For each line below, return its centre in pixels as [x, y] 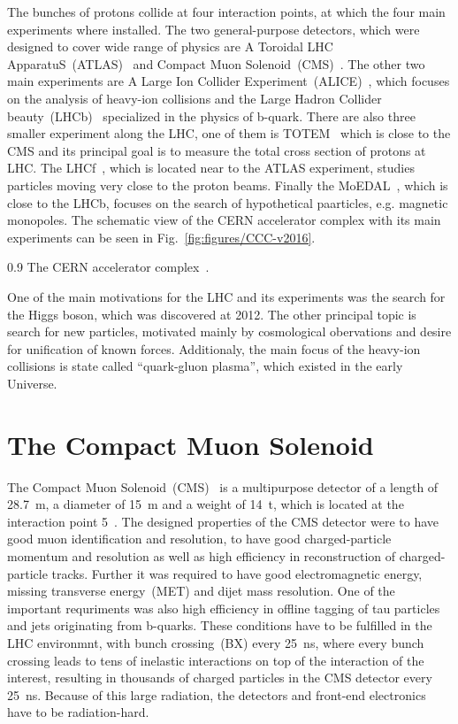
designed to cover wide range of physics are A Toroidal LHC [170, 46]
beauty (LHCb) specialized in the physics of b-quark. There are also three [211, 116]
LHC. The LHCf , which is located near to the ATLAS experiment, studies [211, 168]
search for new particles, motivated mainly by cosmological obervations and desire [229, 331]
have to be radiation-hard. [78, 712]
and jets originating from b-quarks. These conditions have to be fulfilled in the [220, 625]
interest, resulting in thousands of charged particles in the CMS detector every [220, 678]
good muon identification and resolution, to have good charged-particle [199, 539]
